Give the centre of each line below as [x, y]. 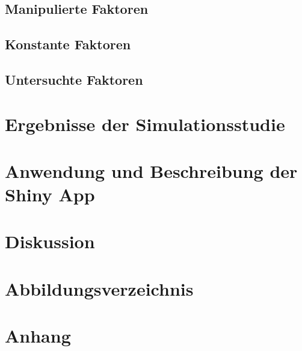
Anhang [38, 336]
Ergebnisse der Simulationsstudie [145, 124]
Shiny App [50, 194]
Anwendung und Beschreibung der [151, 170]
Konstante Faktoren [68, 44]
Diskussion [50, 241]
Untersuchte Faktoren [74, 79]
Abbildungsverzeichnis [99, 288]
